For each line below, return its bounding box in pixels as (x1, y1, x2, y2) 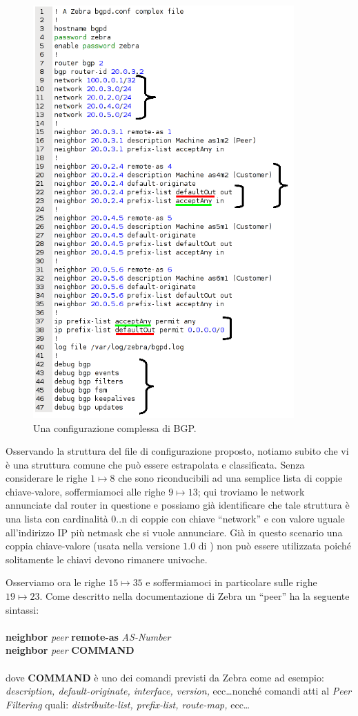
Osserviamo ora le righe (6, 575, 106, 590)
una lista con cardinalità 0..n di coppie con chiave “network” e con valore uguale (6, 511, 345, 526)
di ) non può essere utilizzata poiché (198, 538, 351, 553)
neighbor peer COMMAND (6, 643, 135, 657)
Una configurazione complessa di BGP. (33, 420, 197, 435)
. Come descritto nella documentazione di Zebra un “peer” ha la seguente (39, 589, 350, 603)
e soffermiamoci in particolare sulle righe (146, 575, 317, 590)
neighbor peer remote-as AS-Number (6, 629, 171, 643)
